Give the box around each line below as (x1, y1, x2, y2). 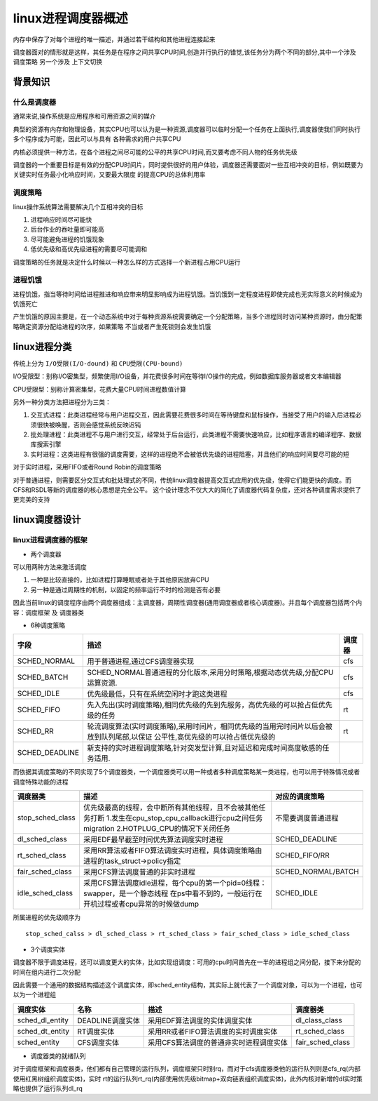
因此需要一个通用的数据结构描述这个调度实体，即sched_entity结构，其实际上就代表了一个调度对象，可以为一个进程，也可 (13, 981, 363, 989)
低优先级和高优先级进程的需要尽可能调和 (30, 245, 147, 253)
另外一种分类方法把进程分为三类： (13, 397, 111, 406)
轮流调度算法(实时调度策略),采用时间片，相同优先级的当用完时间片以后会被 (87, 721, 332, 731)
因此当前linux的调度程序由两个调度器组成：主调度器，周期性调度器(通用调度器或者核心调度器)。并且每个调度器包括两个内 (13, 599, 363, 607)
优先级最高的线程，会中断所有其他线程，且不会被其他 (83, 803, 259, 813)
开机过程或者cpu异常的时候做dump (83, 899, 199, 909)
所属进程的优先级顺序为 (13, 913, 80, 922)
